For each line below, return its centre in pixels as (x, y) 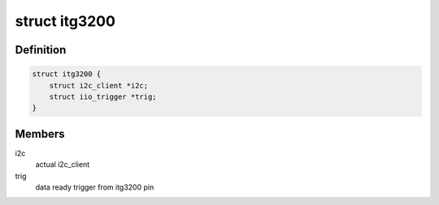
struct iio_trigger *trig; (103, 96)
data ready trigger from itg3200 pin (95, 187)
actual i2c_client (63, 164)
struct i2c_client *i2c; (99, 85)
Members (40, 134)
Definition (41, 50)
